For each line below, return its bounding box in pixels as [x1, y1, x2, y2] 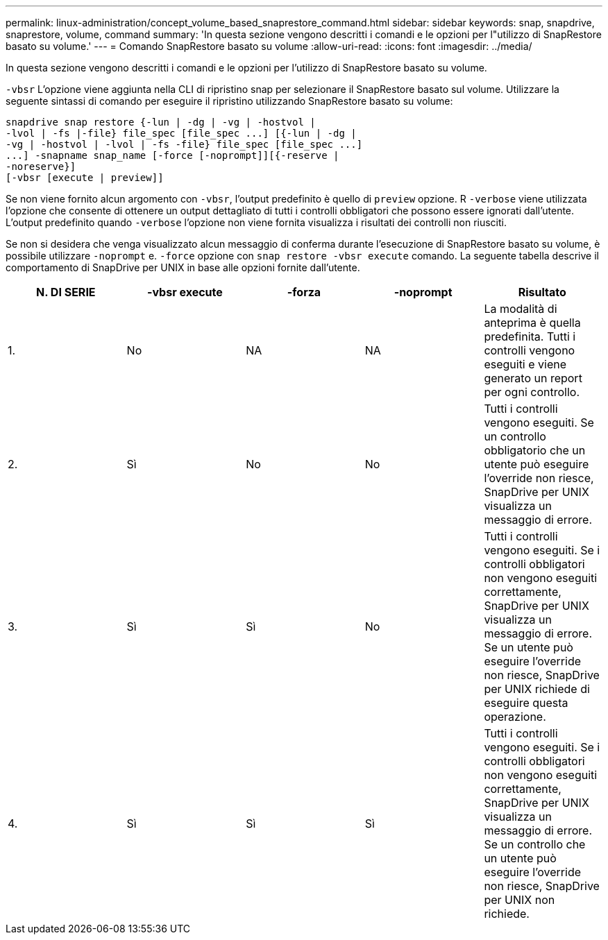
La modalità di [484, 302, 557, 316]
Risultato [518, 285, 566, 299]
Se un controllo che [484, 837, 586, 851]
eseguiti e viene [484, 357, 567, 371]
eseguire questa [484, 696, 568, 710]
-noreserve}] [6, 161, 76, 172]
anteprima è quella [484, 316, 581, 330]
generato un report [484, 371, 582, 385]
